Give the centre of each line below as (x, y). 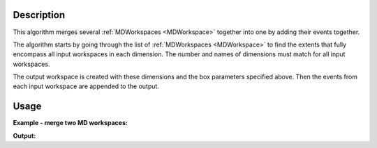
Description (39, 15)
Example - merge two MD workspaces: (71, 123)
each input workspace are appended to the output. (86, 86)
